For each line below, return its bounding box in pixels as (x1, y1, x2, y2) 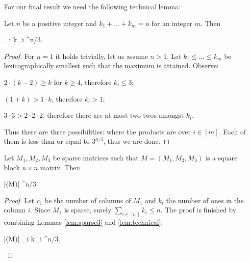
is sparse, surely (64, 205, 112, 215)
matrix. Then (40, 162, 80, 172)
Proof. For (4, 51, 35, 61)
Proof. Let (4, 195, 34, 205)
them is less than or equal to (4, 136, 90, 146)
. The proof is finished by (160, 205, 236, 215)
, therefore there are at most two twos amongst (43, 110, 184, 120)
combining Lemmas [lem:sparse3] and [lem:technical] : (4, 217, 163, 227)
